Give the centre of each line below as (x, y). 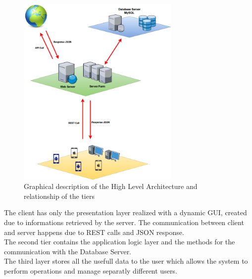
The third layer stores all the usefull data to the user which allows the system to (126, 261)
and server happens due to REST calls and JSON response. (94, 232)
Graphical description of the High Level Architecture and (111, 186)
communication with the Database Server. (68, 251)
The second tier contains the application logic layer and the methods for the (120, 242)
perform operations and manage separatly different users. (91, 270)
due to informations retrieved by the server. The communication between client (124, 222)
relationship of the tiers (59, 196)
